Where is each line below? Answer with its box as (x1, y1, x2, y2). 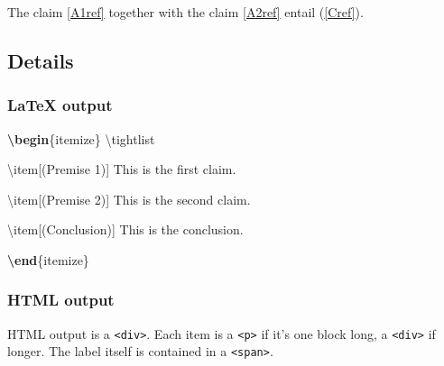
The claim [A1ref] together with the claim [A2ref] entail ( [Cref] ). (7, 3, 364, 21)
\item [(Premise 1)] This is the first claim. (7, 160, 236, 178)
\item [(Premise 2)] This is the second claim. (7, 189, 251, 208)
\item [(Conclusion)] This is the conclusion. (7, 220, 244, 239)
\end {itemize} (7, 250, 89, 269)
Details (7, 46, 74, 74)
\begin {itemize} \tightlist (7, 129, 155, 148)
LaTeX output (7, 94, 113, 116)
